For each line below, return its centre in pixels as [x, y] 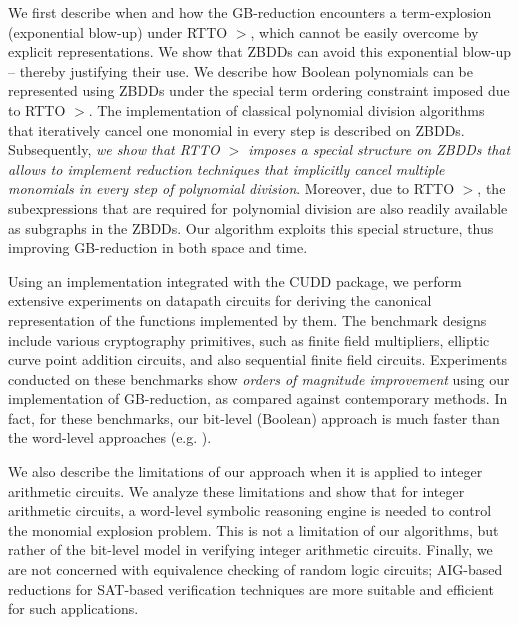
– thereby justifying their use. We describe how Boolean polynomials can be [240, 70]
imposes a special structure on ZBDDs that [379, 149]
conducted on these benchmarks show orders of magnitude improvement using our [259, 378]
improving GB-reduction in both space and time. [158, 247]
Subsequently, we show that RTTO [114, 149]
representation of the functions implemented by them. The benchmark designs [247, 319]
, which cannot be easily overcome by [364, 31]
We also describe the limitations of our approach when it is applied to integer [245, 471]
